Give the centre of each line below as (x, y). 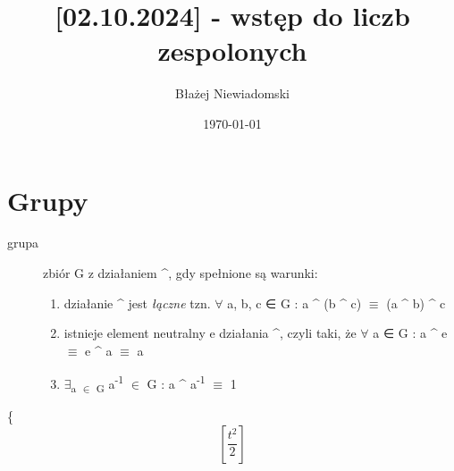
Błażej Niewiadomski (232, 93)
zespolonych (232, 50)
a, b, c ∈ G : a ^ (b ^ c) (294, 303)
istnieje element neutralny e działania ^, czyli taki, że (210, 333)
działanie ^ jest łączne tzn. (137, 303)
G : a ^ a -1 (176, 383)
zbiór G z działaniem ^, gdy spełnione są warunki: (181, 273)
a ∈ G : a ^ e (410, 333)
